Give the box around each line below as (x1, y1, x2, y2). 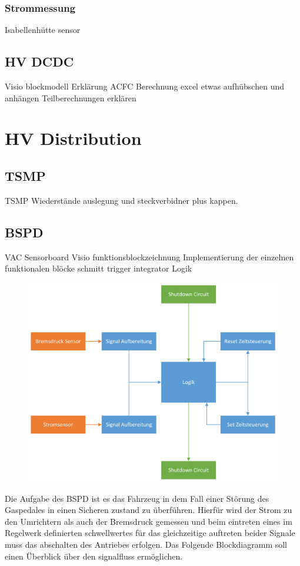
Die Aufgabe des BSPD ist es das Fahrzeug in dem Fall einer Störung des (5, 492, 269, 504)
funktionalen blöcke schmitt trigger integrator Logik (5, 262, 192, 274)
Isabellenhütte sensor (5, 24, 81, 36)
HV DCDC (5, 52, 74, 71)
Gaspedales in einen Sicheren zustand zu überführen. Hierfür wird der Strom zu (5, 504, 292, 516)
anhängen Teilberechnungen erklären (5, 91, 136, 104)
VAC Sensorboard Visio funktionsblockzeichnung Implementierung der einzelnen (5, 250, 294, 263)
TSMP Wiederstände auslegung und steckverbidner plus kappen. (5, 194, 238, 206)
